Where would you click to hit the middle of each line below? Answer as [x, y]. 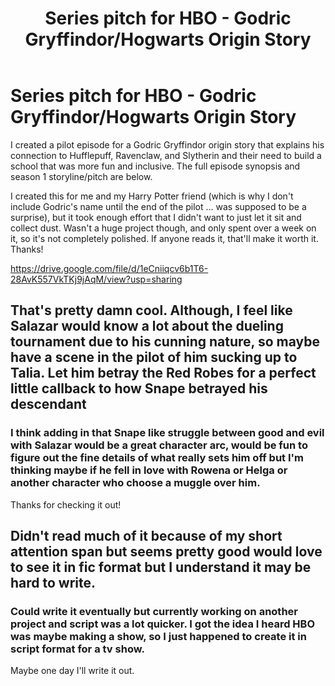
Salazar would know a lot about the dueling [147, 326]
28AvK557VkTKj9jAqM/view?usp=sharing [96, 279]
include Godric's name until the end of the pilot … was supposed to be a [158, 206]
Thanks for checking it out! [66, 504]
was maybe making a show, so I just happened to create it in [158, 636]
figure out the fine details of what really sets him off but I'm [157, 458]
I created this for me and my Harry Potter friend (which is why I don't [152, 196]
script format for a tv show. [77, 649]
